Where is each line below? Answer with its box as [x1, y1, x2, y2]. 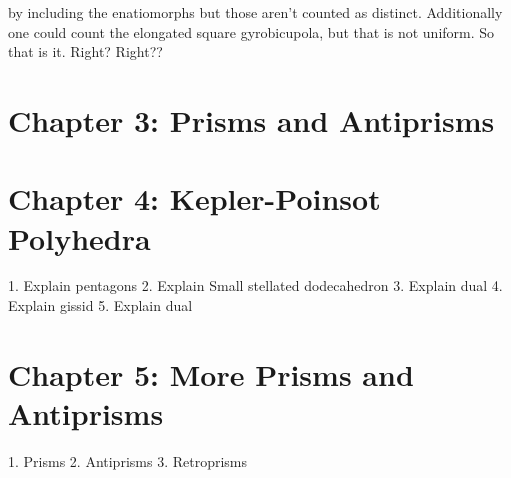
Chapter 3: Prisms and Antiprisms [8, 99, 495, 140]
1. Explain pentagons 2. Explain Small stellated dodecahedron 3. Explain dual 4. [8, 275, 503, 296]
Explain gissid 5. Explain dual [8, 295, 193, 316]
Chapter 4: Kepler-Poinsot [8, 178, 381, 219]
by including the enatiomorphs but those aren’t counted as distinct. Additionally [8, 2, 503, 22]
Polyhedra [8, 217, 151, 258]
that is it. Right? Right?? [8, 41, 163, 62]
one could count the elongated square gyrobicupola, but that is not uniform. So [8, 21, 495, 42]
